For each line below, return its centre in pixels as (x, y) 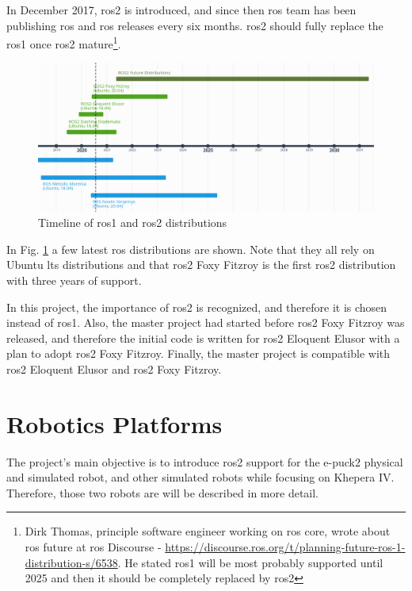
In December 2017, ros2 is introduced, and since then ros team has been (181, 10)
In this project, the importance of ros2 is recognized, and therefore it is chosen (197, 307)
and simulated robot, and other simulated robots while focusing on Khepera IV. (200, 477)
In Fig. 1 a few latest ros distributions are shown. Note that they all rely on (191, 249)
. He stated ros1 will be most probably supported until (250, 562)
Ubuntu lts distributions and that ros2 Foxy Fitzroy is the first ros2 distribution (201, 265)
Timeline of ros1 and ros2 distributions (133, 223)
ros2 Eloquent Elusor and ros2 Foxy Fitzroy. (114, 368)
